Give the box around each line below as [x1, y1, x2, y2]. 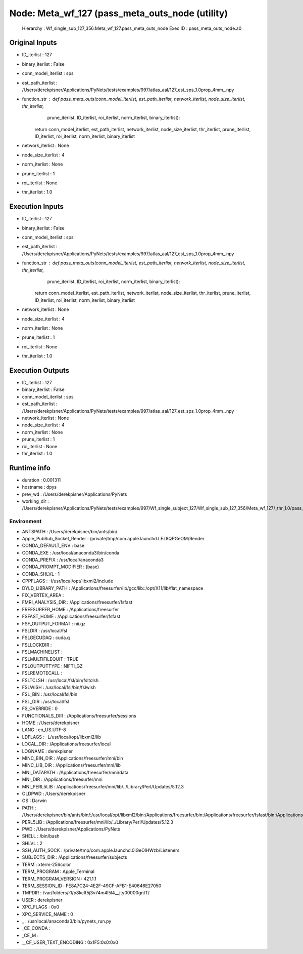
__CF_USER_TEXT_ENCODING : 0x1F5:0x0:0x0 [22, 939, 119, 945]
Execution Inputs [9, 203, 64, 211]
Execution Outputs [9, 366, 70, 375]
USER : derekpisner [22, 897, 63, 903]
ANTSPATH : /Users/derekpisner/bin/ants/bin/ [22, 528, 118, 534]
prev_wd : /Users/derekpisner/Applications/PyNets [22, 491, 127, 497]
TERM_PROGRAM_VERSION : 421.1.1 [22, 876, 96, 882]
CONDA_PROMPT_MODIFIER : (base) [22, 564, 99, 570]
